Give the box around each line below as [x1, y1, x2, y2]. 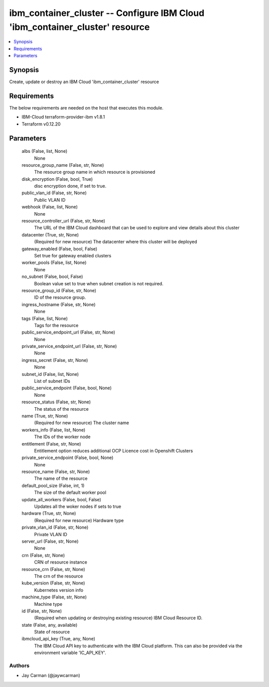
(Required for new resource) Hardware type [34, 517, 124, 523]
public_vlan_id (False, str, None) [21, 190, 87, 196]
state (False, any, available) [21, 622, 78, 628]
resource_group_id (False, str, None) [21, 287, 97, 293]
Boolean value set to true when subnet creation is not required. [34, 280, 164, 286]
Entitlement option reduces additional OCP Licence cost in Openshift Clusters [34, 448, 193, 454]
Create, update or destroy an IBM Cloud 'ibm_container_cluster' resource [9, 79, 159, 85]
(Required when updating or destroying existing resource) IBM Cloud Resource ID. [34, 615, 203, 621]
